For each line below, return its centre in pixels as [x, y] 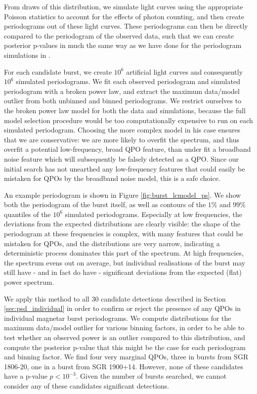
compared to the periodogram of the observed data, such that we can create [119, 35]
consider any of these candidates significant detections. [87, 385]
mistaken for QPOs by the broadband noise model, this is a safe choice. [112, 178]
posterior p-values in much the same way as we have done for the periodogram [123, 45]
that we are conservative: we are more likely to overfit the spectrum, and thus [122, 139]
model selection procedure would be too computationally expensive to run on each [128, 120]
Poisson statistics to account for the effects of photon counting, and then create [124, 16]
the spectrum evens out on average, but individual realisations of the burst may [125, 262]
